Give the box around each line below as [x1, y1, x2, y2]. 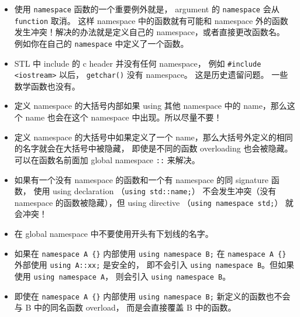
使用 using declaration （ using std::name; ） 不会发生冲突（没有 [33, 185, 277, 197]
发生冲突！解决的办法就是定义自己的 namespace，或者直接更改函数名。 [14, 26, 285, 38]
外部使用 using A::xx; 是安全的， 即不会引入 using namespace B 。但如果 [14, 259, 295, 271]
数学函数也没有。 [14, 80, 80, 92]
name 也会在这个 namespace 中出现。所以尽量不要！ [25, 111, 222, 123]
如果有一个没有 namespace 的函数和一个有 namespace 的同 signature [14, 173, 269, 185]
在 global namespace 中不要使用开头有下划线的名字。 [14, 228, 213, 239]
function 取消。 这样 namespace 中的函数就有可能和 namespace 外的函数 [14, 14, 288, 26]
